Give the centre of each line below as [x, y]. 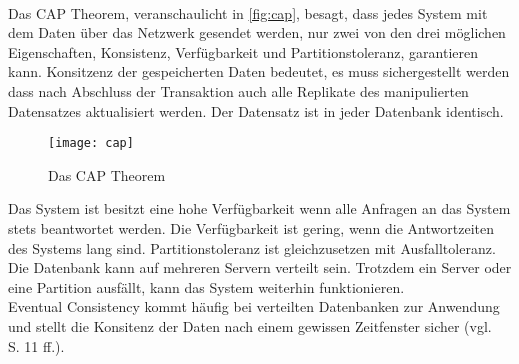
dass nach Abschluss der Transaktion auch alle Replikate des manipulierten [238, 90]
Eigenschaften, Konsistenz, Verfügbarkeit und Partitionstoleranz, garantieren [243, 51]
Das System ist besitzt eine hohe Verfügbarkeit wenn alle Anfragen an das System [259, 208]
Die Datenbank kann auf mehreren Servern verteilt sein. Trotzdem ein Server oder [260, 267]
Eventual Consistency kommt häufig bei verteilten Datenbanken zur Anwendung [254, 306]
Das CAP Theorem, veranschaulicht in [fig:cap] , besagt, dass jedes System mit [248, 12]
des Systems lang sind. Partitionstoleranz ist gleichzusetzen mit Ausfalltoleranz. [252, 247]
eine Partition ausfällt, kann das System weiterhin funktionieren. [206, 286]
